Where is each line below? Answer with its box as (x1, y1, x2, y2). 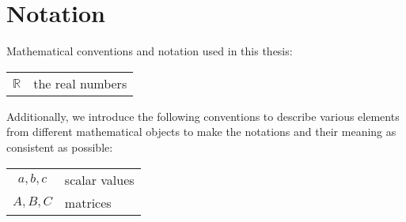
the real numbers (33, 73, 127, 92)
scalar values (64, 170, 135, 189)
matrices (64, 193, 112, 212)
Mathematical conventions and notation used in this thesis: (6, 43, 293, 59)
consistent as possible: (6, 138, 113, 155)
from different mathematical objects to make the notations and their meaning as (6, 123, 397, 140)
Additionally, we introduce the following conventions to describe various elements (6, 107, 400, 124)
